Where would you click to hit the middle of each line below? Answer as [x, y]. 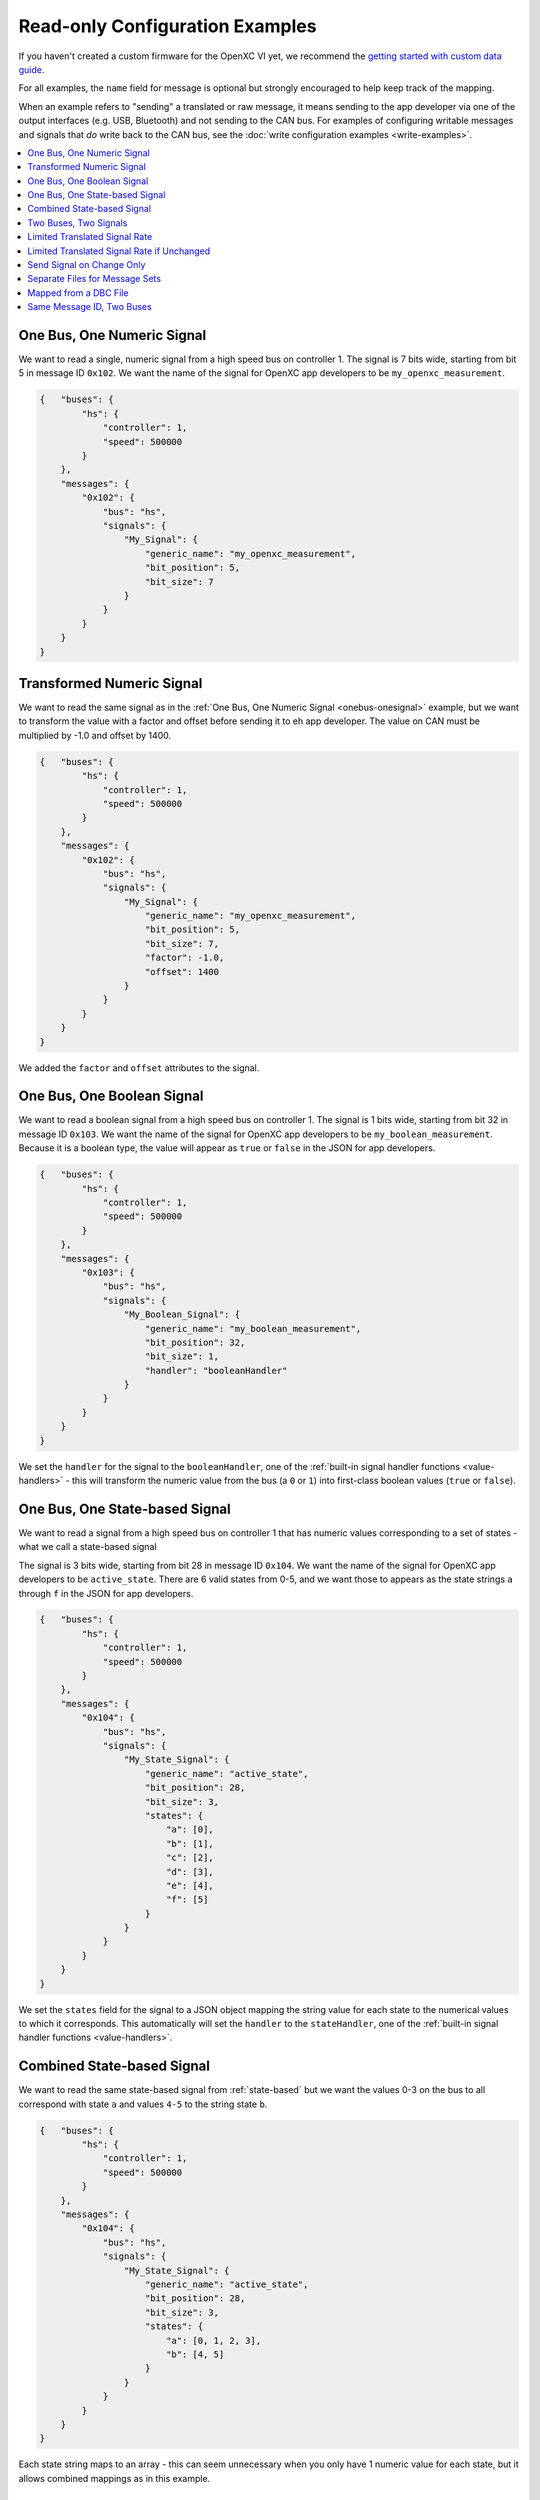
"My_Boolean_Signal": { [181, 1314]
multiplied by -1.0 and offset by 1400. [95, 735]
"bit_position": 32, [195, 1342]
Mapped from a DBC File [78, 292]
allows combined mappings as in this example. [114, 2478]
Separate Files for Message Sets [94, 279]
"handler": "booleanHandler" [216, 1370]
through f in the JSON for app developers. [106, 1593]
